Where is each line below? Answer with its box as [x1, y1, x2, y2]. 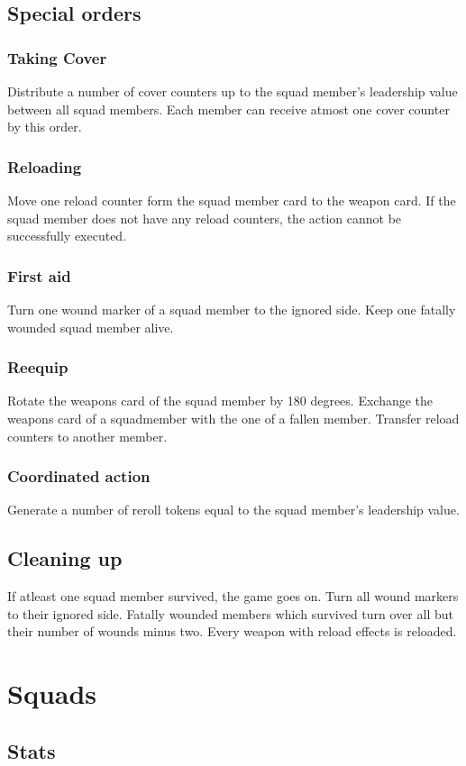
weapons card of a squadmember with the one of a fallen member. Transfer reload [7, 409, 460, 427]
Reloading [7, 155, 82, 178]
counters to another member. [7, 426, 168, 445]
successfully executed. [7, 226, 127, 245]
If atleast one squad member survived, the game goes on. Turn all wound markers [7, 587, 459, 606]
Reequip [7, 356, 69, 378]
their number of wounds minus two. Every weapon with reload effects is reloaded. [7, 622, 457, 641]
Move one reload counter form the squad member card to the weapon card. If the [7, 191, 456, 209]
